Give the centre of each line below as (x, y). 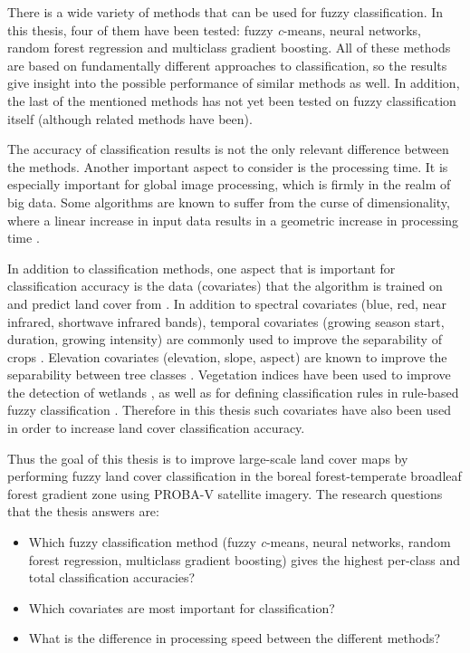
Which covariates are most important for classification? (182, 607)
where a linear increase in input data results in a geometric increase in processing (233, 220)
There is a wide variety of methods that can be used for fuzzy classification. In (225, 12)
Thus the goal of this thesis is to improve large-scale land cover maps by (208, 458)
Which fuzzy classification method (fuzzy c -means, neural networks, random (240, 542)
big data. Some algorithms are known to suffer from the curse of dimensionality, (229, 202)
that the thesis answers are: (83, 511)
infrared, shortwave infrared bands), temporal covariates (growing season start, (226, 321)
